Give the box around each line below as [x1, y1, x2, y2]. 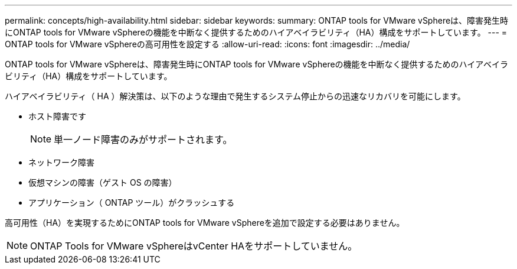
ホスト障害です [28, 111, 86, 121]
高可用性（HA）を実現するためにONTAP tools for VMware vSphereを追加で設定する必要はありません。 [5, 218, 405, 228]
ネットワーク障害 [28, 157, 94, 167]
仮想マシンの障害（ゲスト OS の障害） [28, 177, 177, 187]
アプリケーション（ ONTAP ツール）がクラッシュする [28, 197, 235, 208]
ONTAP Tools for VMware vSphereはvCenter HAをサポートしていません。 [30, 240, 358, 252]
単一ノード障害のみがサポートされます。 [54, 134, 233, 145]
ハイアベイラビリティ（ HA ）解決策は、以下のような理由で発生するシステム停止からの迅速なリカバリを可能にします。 [5, 91, 466, 101]
